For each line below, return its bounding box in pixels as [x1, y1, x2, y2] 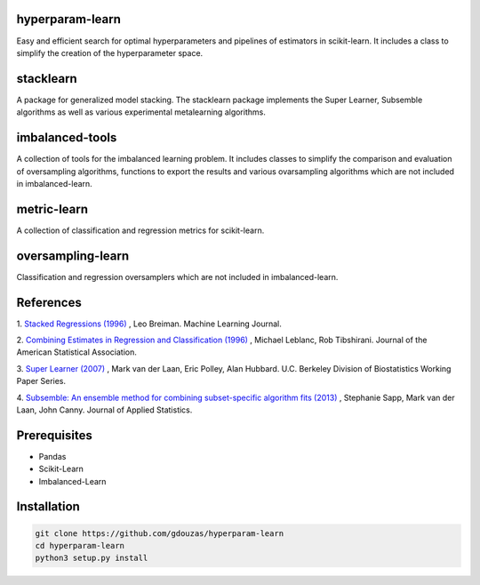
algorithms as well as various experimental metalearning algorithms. [16, 107, 266, 117]
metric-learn [16, 201, 89, 217]
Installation [16, 499, 80, 515]
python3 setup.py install [35, 553, 148, 564]
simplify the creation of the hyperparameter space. [16, 47, 204, 58]
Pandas [38, 451, 67, 461]
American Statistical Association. [16, 347, 137, 357]
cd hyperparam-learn [35, 541, 124, 551]
